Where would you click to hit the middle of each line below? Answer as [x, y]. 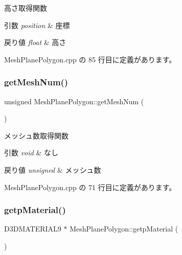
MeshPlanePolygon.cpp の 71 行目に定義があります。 [90, 187]
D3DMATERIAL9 [33, 229]
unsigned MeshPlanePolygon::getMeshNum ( [74, 101]
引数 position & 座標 [37, 25]
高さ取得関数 [26, 8]
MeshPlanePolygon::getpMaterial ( [124, 229]
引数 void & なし [31, 153]
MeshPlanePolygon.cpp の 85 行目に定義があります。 [90, 59]
